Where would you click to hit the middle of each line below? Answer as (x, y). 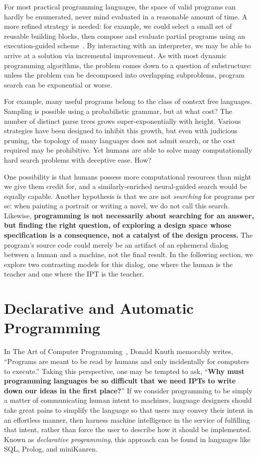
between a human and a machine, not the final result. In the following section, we (129, 254)
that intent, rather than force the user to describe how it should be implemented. (128, 429)
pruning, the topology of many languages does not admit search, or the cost (120, 140)
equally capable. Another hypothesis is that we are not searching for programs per (129, 196)
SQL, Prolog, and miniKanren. (51, 449)
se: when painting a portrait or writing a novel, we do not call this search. (117, 206)
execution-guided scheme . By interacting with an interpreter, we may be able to (128, 46)
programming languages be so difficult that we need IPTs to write (120, 381)
